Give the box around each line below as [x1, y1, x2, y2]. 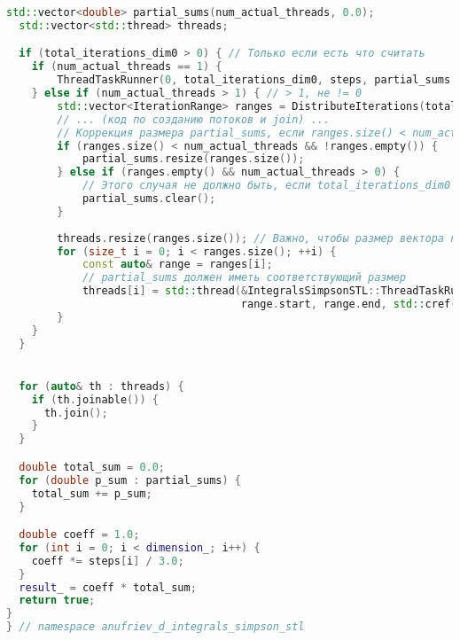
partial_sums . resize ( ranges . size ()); [82, 152, 305, 166]
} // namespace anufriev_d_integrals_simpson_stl [6, 620, 305, 634]
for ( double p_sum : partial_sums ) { [19, 473, 241, 487]
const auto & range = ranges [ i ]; [82, 258, 273, 271]
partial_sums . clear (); [82, 192, 216, 206]
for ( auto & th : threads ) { [19, 379, 184, 393]
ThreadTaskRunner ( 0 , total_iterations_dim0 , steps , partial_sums [57, 74, 451, 87]
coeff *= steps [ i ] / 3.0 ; [31, 554, 184, 567]
